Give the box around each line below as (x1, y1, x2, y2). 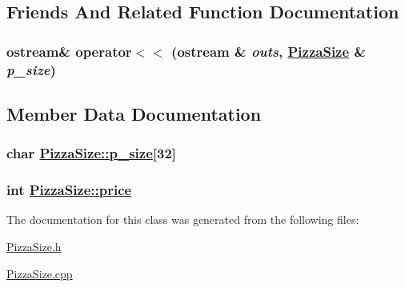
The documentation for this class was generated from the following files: (6, 211, 359, 228)
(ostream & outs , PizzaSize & (171, 41, 366, 61)
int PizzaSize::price (6, 180, 132, 200)
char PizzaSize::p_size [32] (6, 143, 177, 163)
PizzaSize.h (6, 237, 62, 254)
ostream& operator (6, 41, 132, 61)
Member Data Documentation (6, 101, 262, 126)
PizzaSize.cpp (6, 265, 73, 281)
